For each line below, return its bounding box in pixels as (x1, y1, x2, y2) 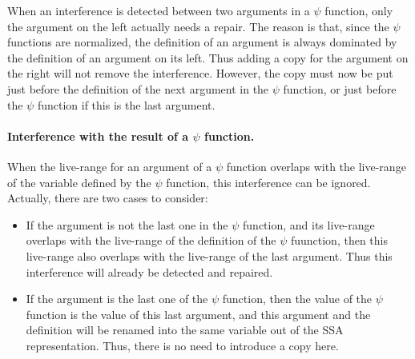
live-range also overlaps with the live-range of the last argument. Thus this (26, 247, 393, 264)
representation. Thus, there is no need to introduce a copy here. (26, 337, 339, 353)
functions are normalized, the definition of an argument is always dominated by (7, 34, 397, 50)
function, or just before (283, 80, 397, 97)
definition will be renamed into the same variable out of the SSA (26, 321, 344, 338)
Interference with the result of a (7, 127, 189, 144)
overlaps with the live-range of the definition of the (26, 232, 276, 249)
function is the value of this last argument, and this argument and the (26, 305, 371, 322)
